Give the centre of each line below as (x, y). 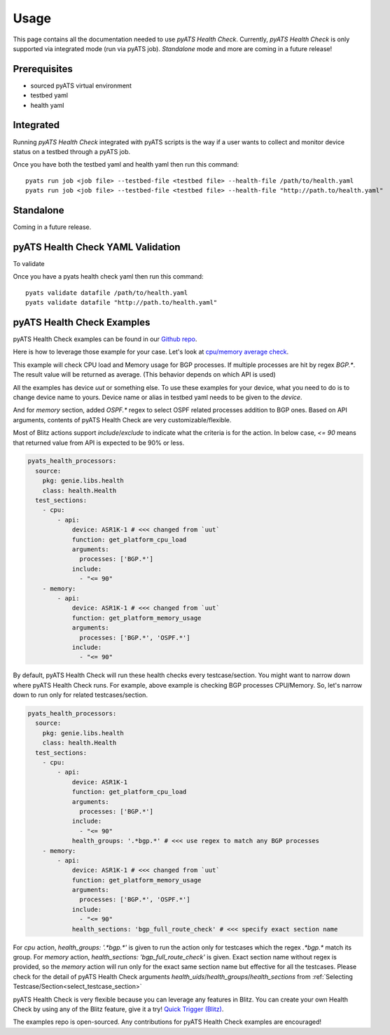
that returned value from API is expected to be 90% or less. (99, 443)
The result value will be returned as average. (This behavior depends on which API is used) (144, 375)
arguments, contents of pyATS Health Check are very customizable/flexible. (122, 419)
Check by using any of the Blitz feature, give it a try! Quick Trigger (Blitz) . (118, 1009)
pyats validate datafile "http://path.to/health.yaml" (121, 303)
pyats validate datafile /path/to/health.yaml (107, 293)
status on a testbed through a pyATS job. (72, 151)
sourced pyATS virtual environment (81, 85)
